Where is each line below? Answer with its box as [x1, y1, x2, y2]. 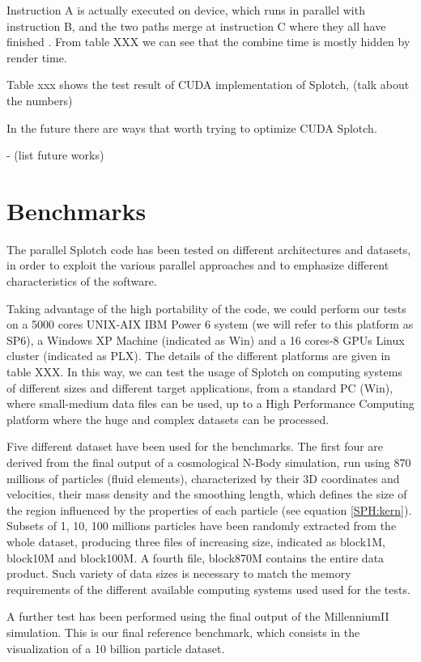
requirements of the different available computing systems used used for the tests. [6, 580, 410, 597]
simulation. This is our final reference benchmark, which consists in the [6, 623, 360, 640]
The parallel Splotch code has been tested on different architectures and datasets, [6, 240, 411, 257]
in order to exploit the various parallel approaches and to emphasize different [6, 257, 389, 274]
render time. [6, 49, 67, 66]
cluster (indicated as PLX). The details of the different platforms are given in [6, 347, 391, 364]
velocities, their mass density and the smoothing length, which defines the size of [6, 486, 407, 503]
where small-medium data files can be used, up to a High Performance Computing [6, 395, 415, 412]
